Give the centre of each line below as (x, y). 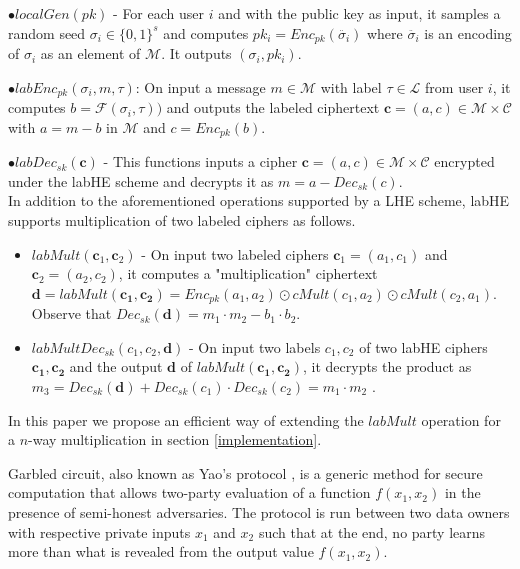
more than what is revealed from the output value (161, 551)
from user (454, 86)
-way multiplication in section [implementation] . (175, 439)
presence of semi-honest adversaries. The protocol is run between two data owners (259, 511)
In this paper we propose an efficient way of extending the (186, 419)
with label (351, 86)
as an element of (90, 53)
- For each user (159, 13)
